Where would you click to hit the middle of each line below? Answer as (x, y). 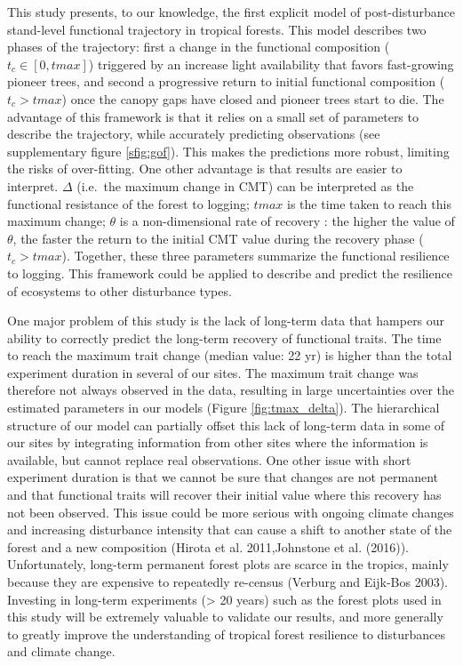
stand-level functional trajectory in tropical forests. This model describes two (217, 29)
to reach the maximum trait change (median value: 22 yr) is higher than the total (230, 355)
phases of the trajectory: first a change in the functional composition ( (199, 47)
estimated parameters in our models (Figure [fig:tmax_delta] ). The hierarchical (224, 408)
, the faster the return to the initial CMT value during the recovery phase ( (218, 238)
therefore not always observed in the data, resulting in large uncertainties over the (231, 390)
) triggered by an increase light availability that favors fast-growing (271, 64)
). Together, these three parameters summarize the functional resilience (255, 256)
